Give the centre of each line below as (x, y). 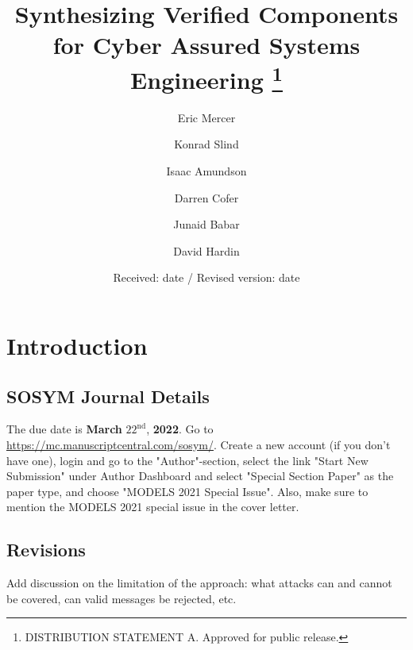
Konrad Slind (206, 144)
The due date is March (64, 429)
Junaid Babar (206, 224)
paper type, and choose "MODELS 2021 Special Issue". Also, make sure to (187, 491)
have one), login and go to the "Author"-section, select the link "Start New (187, 460)
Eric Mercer (206, 117)
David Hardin (206, 250)
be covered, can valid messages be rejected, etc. (122, 598)
